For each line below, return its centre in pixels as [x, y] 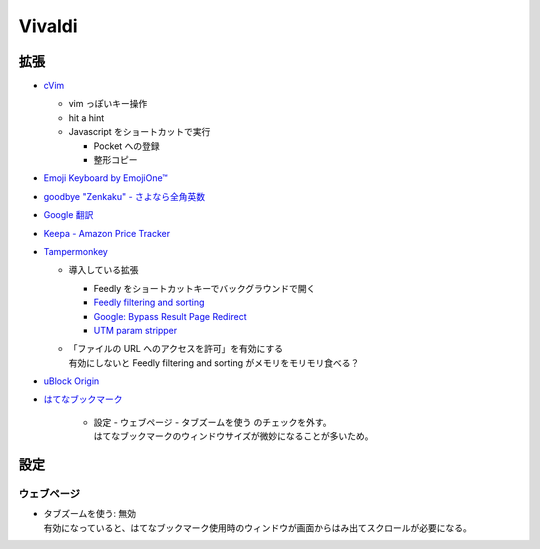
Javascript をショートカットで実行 [139, 132]
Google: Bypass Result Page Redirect [170, 316]
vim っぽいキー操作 [108, 104]
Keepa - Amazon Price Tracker [106, 233]
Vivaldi [48, 26]
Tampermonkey [76, 251]
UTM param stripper [135, 330]
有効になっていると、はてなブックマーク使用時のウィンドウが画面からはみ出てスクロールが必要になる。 [257, 527]
